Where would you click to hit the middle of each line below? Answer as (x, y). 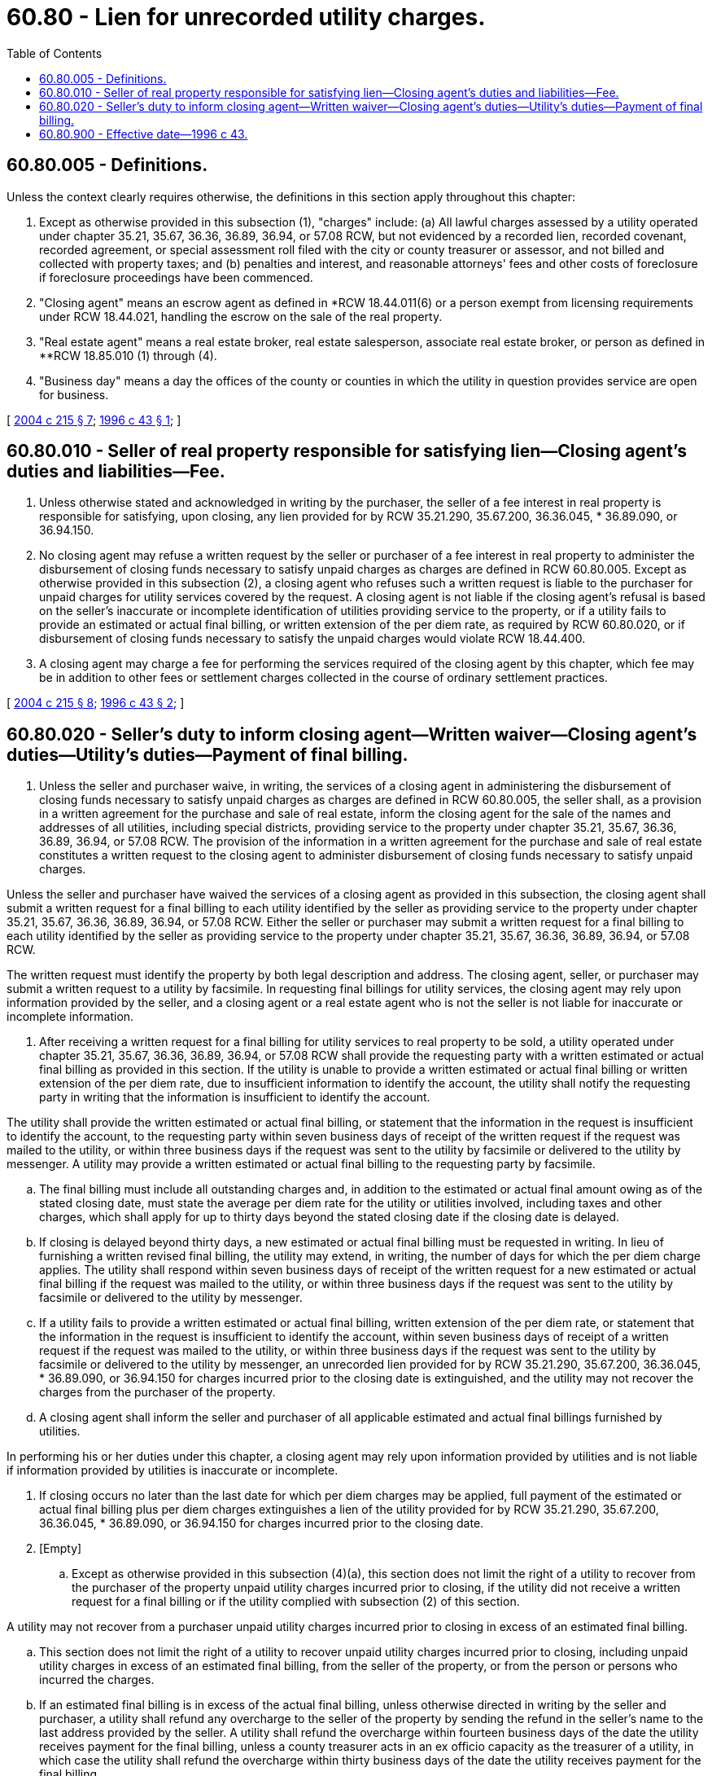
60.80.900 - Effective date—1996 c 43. (144, 134)
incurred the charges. (97, 1680)
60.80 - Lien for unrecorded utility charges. (246, 17)
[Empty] (61, 1549)
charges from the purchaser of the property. (157, 1392)
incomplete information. (70, 1017)
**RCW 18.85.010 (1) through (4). (128, 355)
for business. (74, 394)
